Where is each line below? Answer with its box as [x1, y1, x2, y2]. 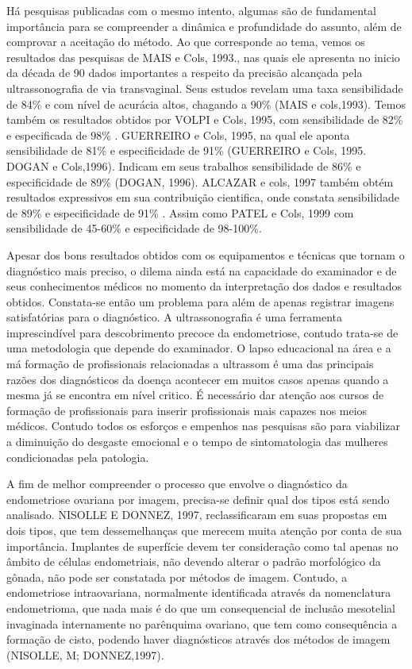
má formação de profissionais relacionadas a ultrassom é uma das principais [6, 356, 374, 372]
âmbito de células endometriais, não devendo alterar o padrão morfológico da [6, 553, 381, 570]
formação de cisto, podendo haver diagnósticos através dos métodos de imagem [6, 631, 391, 648]
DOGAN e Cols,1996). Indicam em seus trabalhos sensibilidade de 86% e [6, 157, 361, 174]
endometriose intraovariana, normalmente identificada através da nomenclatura [6, 584, 391, 601]
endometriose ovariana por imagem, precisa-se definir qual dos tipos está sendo [6, 490, 390, 507]
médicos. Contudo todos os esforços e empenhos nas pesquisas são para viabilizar [6, 417, 400, 434]
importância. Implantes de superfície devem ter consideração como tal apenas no [6, 537, 399, 554]
